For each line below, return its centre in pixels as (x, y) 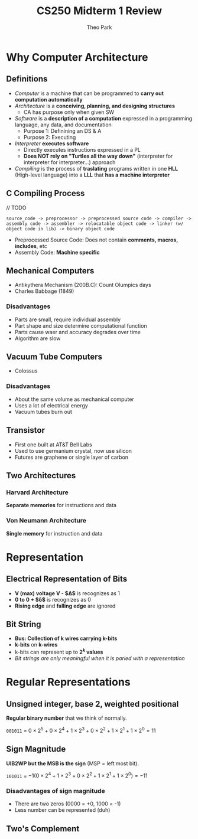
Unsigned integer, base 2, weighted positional (92, 704)
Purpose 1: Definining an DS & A (62, 130)
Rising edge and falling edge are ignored (65, 606)
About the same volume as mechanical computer (74, 399)
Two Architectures (41, 476)
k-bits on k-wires (36, 645)
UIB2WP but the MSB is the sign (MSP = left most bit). (72, 763)
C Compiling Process (46, 193)
